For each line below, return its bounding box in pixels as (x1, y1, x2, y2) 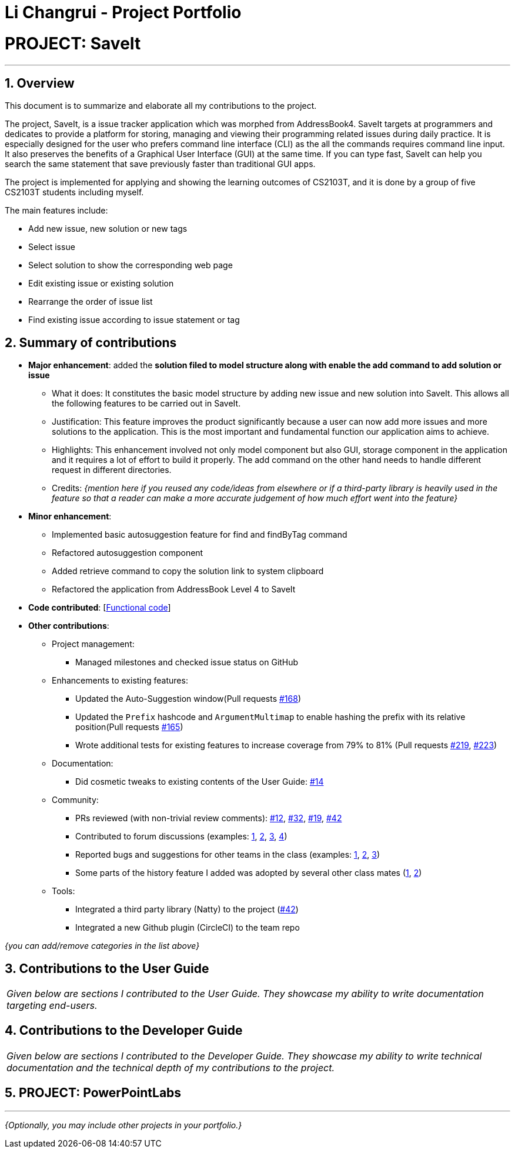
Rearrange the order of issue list (28, 296, 153, 307)
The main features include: (5, 205, 108, 216)
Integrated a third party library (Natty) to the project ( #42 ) (75, 904, 299, 915)
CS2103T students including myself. (5, 187, 144, 198)
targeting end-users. (6, 999, 98, 1012)
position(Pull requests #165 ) (75, 722, 183, 732)
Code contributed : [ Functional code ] (28, 602, 171, 613)
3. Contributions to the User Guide (5, 961, 209, 976)
